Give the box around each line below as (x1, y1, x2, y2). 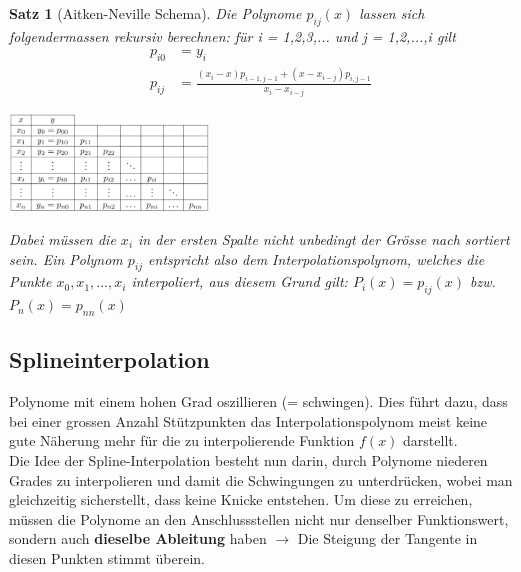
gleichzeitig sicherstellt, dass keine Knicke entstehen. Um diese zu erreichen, (9, 489, 473, 510)
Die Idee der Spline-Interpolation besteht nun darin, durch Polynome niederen (9, 449, 488, 470)
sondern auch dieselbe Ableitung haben (9, 528, 267, 549)
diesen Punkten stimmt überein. (9, 547, 206, 568)
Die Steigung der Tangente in (297, 528, 478, 549)
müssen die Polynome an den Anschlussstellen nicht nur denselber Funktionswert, (9, 508, 509, 529)
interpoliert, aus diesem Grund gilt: (131, 271, 348, 292)
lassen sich (359, 3, 425, 23)
